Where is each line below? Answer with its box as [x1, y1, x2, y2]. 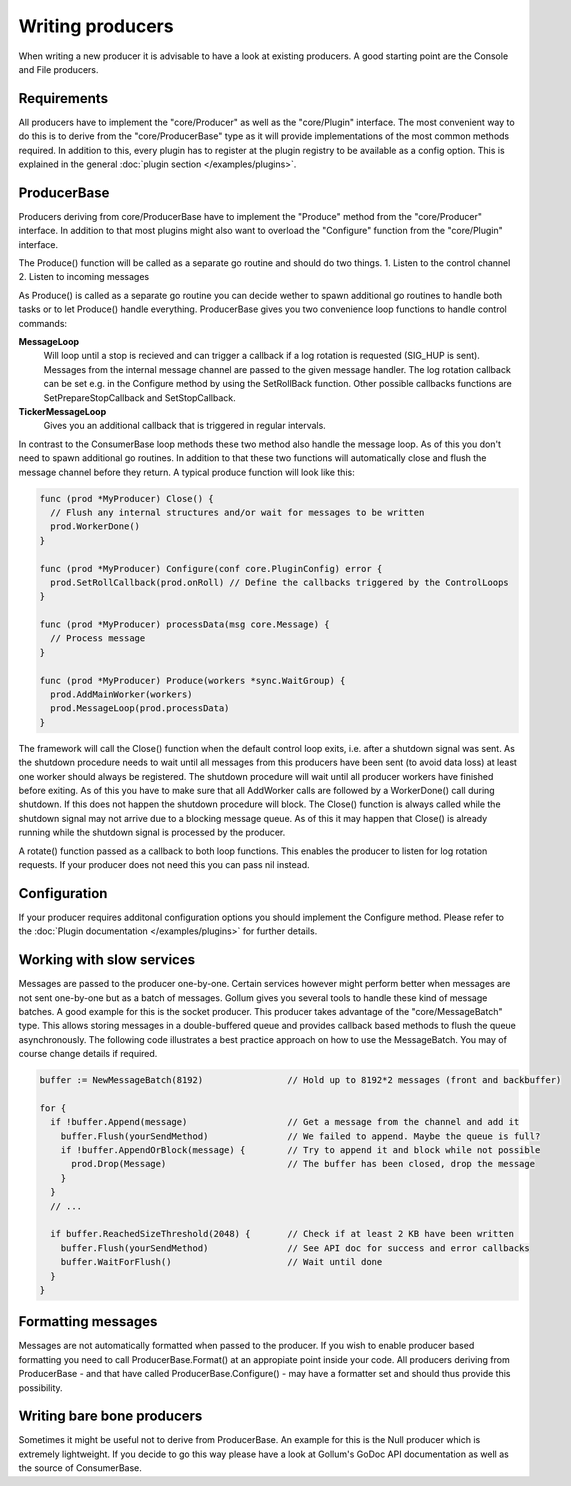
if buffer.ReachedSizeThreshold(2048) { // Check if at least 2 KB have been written [50, 1228, 515, 1240]
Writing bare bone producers [18, 1408, 203, 1425]
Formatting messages [18, 1313, 158, 1330]
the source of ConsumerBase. [18, 1462, 142, 1474]
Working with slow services [18, 951, 195, 969]
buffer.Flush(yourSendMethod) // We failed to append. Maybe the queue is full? [60, 1130, 541, 1142]
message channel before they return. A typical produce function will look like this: [18, 466, 355, 478]
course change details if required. [18, 1048, 158, 1060]
